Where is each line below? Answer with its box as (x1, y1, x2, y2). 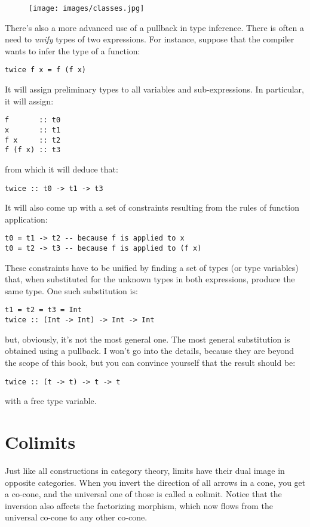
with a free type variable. (5, 395, 97, 407)
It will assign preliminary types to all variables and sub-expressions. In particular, (5, 83, 304, 95)
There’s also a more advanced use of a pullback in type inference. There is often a (5, 21, 304, 33)
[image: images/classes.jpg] (29, 4, 145, 13)
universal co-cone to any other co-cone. (5, 511, 148, 523)
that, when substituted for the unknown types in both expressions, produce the (5, 273, 295, 285)
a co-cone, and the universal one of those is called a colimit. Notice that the (5, 488, 282, 500)
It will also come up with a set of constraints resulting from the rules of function (5, 201, 299, 214)
